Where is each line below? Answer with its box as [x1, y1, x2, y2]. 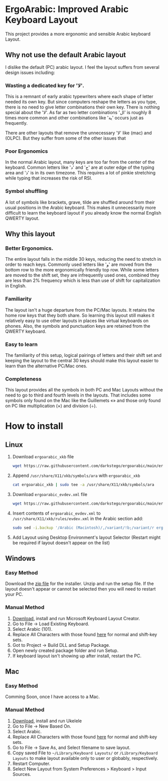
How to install [5, 421, 64, 432]
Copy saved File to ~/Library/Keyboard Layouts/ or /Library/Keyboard [12, 750, 158, 756]
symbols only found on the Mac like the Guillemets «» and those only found [5, 398, 161, 404]
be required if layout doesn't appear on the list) [12, 539, 110, 546]
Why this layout [5, 230, 55, 238]
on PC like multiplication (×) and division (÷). [5, 403, 97, 409]
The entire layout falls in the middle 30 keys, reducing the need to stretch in [5, 256, 161, 262]
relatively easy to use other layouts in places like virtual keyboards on [5, 318, 149, 324]
